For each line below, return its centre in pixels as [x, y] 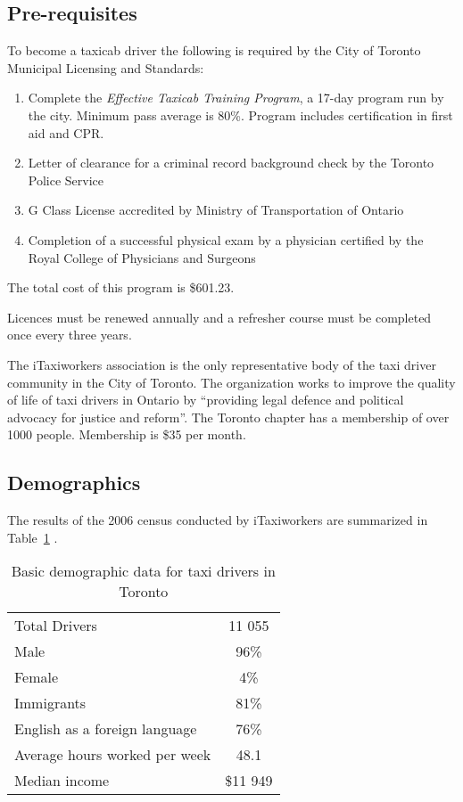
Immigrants [50, 703]
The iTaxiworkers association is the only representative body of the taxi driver [222, 364]
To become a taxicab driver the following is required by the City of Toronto [214, 50]
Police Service [66, 180]
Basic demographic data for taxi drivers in [143, 571]
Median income [62, 781]
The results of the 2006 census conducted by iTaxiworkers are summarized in [218, 520]
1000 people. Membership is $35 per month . [127, 434]
